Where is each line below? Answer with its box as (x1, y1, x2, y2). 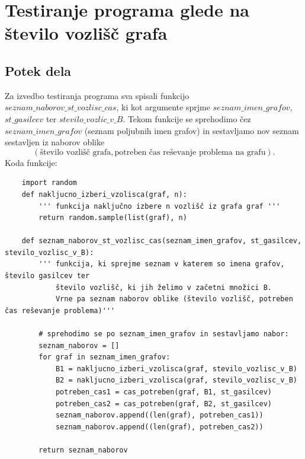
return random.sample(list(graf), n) (38, 213, 187, 222)
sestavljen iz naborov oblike (5, 136, 105, 148)
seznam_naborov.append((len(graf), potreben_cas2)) (55, 422, 264, 431)
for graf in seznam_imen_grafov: (38, 353, 171, 362)
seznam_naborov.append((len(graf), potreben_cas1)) (55, 411, 264, 420)
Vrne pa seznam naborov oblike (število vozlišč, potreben (55, 295, 293, 304)
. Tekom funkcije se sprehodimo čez (123, 112, 251, 125)
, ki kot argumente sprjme (116, 101, 210, 113)
